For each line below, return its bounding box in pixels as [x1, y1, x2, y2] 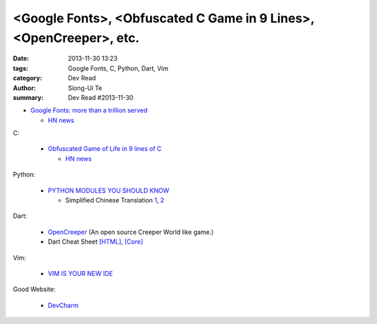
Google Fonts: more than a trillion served [30, 106, 148, 115]
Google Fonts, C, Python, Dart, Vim [68, 64, 169, 73]
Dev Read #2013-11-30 [68, 93, 134, 101]
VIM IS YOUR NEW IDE [47, 269, 113, 277]
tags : [13, 64, 29, 73]
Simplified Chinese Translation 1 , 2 [65, 196, 165, 205]
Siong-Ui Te [68, 84, 103, 92]
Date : [13, 54, 29, 63]
